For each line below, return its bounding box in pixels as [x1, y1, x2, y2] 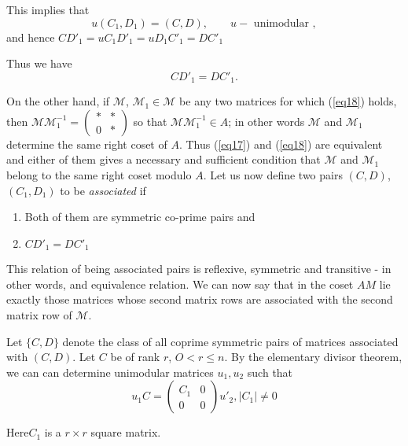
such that [247, 363, 293, 380]
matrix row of [6, 307, 72, 323]
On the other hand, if [6, 93, 110, 109]
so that [133, 112, 167, 129]
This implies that [6, 2, 90, 17]
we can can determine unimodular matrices [6, 363, 214, 380]
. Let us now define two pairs [203, 167, 343, 183]
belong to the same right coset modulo [6, 167, 192, 183]
